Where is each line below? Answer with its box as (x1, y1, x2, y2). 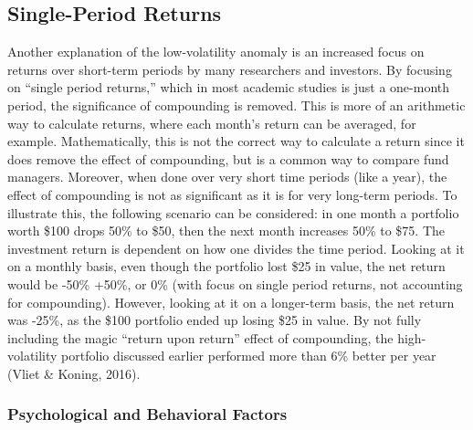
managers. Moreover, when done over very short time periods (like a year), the (7, 167, 447, 186)
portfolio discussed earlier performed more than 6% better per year (61, 346, 436, 365)
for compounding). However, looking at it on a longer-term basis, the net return (7, 292, 455, 311)
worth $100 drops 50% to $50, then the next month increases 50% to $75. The (7, 221, 446, 240)
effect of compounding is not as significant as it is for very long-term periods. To (7, 184, 457, 204)
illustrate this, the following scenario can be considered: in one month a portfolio (7, 203, 459, 222)
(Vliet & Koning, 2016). (7, 363, 141, 383)
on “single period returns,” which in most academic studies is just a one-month (7, 78, 450, 97)
